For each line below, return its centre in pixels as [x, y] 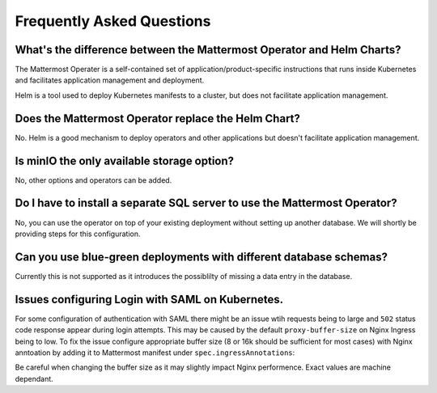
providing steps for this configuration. [78, 234]
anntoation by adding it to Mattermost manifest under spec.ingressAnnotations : [155, 353]
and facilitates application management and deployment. [110, 80]
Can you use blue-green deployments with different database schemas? [202, 257]
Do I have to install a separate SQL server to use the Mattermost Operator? [206, 203]
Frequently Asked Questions [113, 21]
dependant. [34, 378]
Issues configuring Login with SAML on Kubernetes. [149, 299]
